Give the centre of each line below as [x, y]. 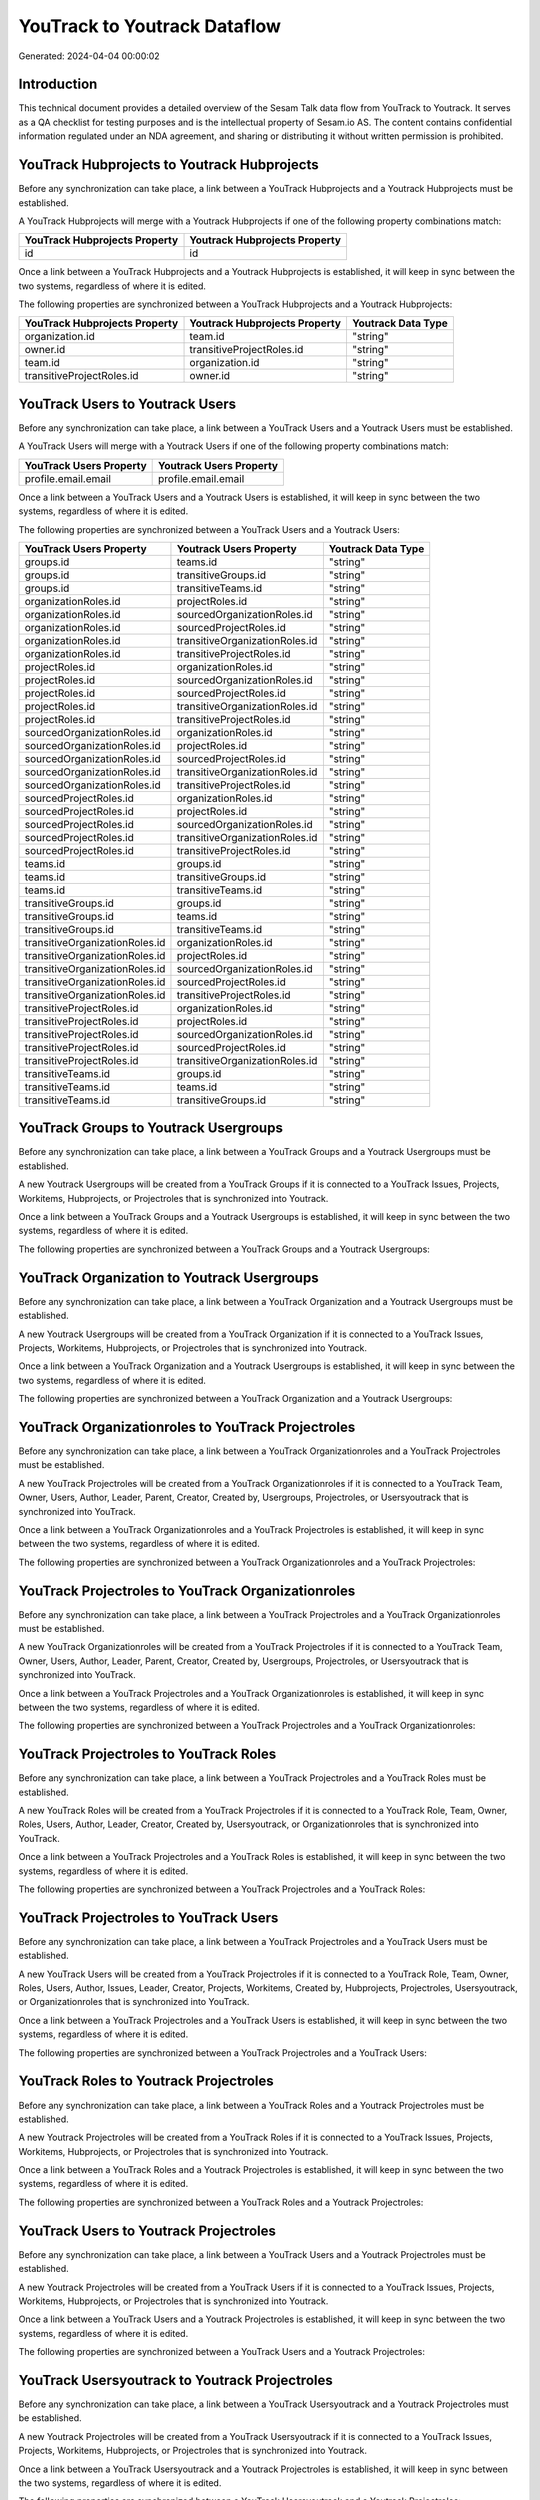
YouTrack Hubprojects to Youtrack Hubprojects [168, 165]
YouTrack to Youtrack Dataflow [150, 26]
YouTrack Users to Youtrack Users [127, 403]
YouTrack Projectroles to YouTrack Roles [147, 1754]
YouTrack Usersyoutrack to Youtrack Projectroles [176, 2380]
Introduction [58, 84]
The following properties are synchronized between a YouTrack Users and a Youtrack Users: [209, 529]
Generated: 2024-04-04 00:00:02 [89, 56]
